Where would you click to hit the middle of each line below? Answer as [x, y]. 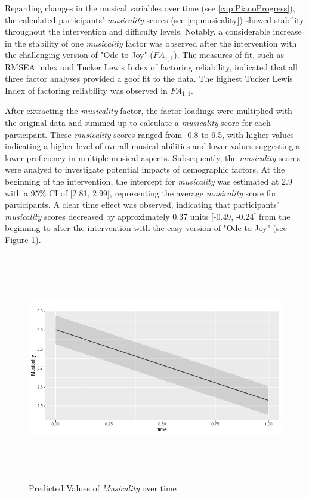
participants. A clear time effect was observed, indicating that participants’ [142, 205]
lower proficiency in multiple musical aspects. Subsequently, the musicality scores [153, 157]
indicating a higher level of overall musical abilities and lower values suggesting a [153, 146]
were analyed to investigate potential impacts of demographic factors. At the [145, 169]
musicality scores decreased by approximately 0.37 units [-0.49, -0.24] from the [148, 216]
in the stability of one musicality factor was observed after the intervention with [151, 43]
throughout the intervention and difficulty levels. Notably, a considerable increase [153, 31]
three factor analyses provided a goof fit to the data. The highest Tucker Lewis [149, 79]
